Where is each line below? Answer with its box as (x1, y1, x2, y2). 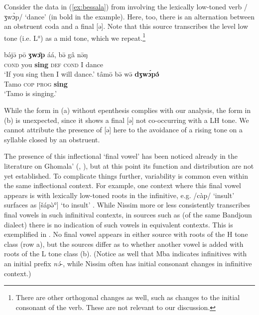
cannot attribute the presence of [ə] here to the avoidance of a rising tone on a (4, 124, 243, 135)
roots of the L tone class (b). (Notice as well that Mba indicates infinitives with (4, 248, 247, 259)
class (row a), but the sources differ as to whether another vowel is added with (4, 238, 244, 249)
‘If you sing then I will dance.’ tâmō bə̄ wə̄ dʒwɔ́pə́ (4, 69, 159, 79)
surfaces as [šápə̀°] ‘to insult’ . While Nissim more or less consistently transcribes (4, 200, 251, 210)
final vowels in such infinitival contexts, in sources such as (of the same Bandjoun (4, 209, 252, 219)
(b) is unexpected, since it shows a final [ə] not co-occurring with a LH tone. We (4, 114, 249, 125)
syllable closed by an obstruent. (4, 134, 100, 144)
